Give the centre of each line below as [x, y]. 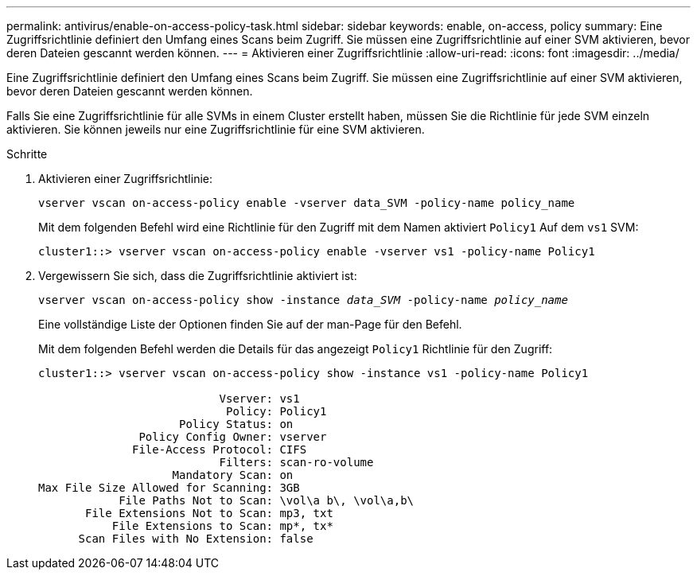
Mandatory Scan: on [233, 475]
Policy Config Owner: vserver [233, 437]
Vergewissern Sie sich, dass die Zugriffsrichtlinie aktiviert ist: [198, 276]
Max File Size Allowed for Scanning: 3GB [169, 488]
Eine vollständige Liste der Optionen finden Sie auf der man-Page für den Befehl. [250, 324]
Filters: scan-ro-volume [296, 462]
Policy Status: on [236, 424]
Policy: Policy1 [276, 411]
